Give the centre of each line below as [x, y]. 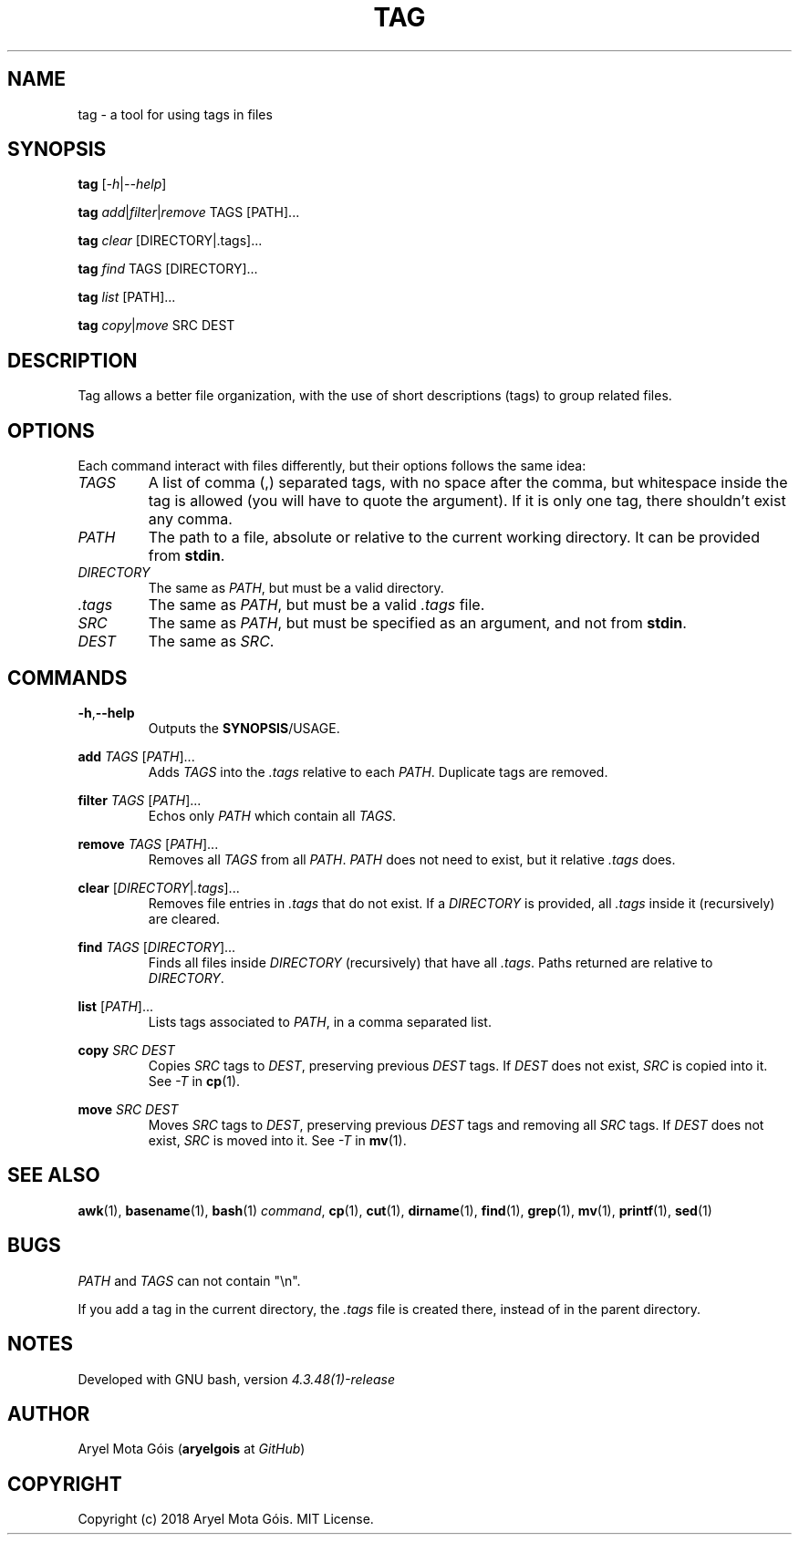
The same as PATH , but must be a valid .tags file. [316, 605]
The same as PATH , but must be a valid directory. [296, 588]
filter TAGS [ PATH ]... [140, 800]
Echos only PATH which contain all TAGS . [272, 815]
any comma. [190, 519]
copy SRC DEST [126, 1050]
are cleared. [184, 918]
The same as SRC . [211, 642]
